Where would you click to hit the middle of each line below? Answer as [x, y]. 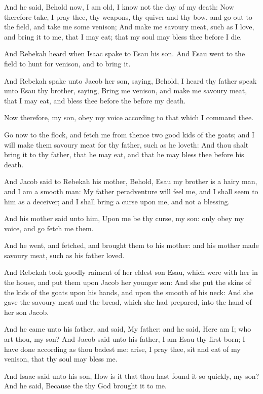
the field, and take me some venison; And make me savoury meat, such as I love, [129, 27]
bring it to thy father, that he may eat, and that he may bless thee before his [124, 154]
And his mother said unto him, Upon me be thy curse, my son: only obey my [124, 218]
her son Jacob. [27, 312]
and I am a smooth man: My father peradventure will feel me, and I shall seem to [131, 191]
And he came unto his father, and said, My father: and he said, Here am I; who [128, 329]
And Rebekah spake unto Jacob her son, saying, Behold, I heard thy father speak [130, 80]
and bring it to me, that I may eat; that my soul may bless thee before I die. [123, 36]
